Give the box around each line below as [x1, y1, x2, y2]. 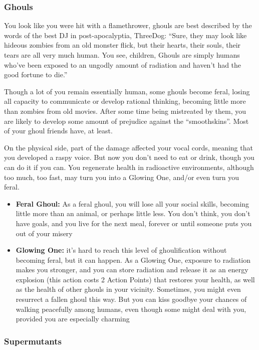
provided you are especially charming [16, 313, 130, 324]
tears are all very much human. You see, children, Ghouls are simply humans [4, 50, 240, 60]
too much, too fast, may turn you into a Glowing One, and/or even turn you [4, 171, 239, 182]
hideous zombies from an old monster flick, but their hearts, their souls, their [4, 40, 241, 50]
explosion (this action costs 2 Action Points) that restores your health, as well [16, 274, 255, 284]
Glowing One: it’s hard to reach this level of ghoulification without [16, 245, 227, 255]
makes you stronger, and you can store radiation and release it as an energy [16, 264, 248, 275]
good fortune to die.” [4, 69, 68, 80]
